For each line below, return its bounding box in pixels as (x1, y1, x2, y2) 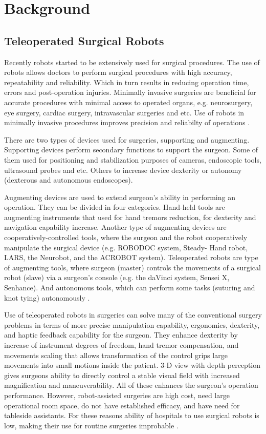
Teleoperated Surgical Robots (4, 32, 164, 48)
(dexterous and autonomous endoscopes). (4, 174, 133, 185)
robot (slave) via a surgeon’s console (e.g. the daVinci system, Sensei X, (4, 272, 230, 283)
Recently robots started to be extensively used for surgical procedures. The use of (4, 56, 260, 67)
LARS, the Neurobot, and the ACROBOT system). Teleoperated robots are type (4, 252, 258, 263)
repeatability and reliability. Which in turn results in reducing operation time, (4, 76, 249, 87)
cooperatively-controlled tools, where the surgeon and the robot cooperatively (4, 232, 248, 243)
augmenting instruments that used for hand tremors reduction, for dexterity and (4, 211, 256, 222)
